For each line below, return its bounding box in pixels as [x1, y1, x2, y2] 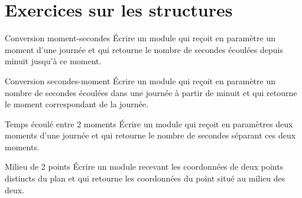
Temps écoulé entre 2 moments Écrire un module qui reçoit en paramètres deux [5, 117, 293, 130]
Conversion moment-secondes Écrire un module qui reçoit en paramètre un [5, 32, 275, 44]
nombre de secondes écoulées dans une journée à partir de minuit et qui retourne [5, 86, 297, 98]
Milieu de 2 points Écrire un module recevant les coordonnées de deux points [5, 160, 284, 173]
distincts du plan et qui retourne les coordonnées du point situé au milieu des [5, 172, 285, 184]
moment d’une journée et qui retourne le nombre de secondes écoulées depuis [5, 43, 283, 55]
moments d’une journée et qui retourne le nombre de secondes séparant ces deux [5, 129, 296, 141]
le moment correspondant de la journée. [5, 98, 148, 110]
